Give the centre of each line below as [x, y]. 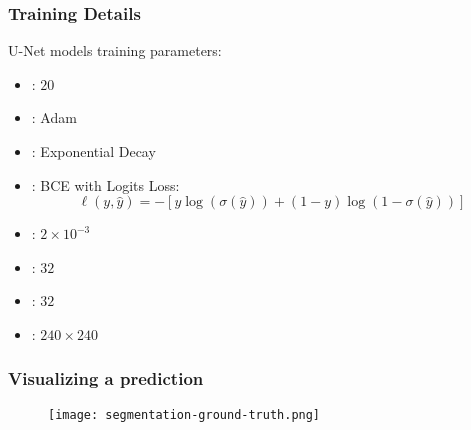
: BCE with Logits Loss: [105, 184]
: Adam [54, 117]
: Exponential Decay [93, 151]
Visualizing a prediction [106, 378]
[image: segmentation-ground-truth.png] [184, 414]
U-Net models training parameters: [115, 50]
